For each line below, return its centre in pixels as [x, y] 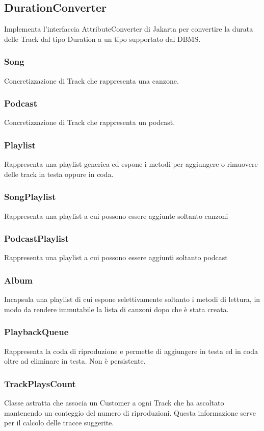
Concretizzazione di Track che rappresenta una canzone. [91, 80]
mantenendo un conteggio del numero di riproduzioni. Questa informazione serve [130, 412]
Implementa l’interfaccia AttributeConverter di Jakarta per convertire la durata [129, 29]
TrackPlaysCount [40, 383]
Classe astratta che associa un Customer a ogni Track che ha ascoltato [114, 403]
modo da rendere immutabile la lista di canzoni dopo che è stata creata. [116, 309]
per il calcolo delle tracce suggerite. [59, 423]
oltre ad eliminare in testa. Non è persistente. [75, 361]
